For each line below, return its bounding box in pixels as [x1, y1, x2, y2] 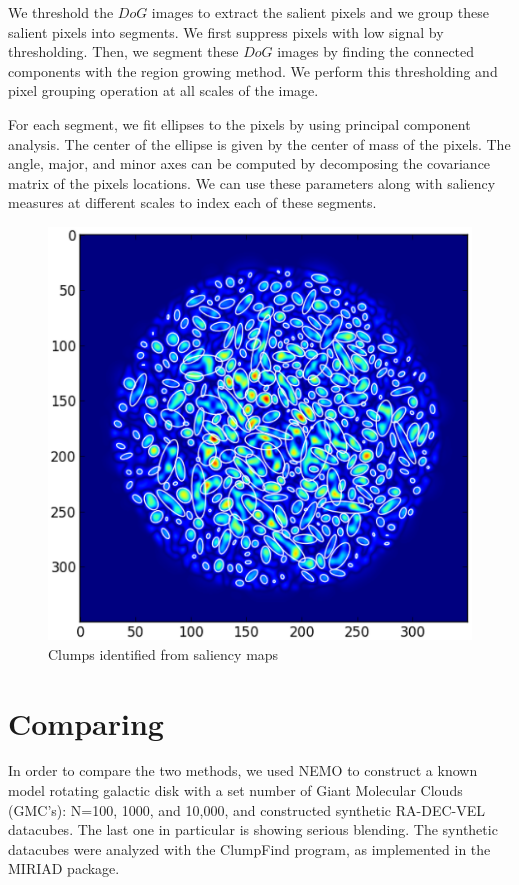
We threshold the [8, 2, 114, 22]
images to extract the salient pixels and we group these [151, 2, 489, 22]
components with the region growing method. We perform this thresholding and [8, 60, 498, 81]
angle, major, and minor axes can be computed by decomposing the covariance [8, 153, 491, 174]
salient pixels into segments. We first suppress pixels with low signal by [8, 21, 444, 42]
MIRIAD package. [8, 858, 120, 879]
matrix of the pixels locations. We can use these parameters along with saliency [8, 172, 496, 193]
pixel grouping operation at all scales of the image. [8, 80, 319, 101]
